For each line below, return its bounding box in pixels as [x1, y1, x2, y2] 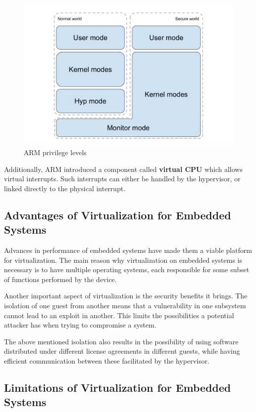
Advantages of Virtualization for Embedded [4, 207, 231, 222]
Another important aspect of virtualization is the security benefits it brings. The [4, 290, 248, 301]
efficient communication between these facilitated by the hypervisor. [4, 356, 210, 366]
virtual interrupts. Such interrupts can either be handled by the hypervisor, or [4, 173, 241, 184]
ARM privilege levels [24, 147, 87, 158]
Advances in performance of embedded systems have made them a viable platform [4, 245, 252, 255]
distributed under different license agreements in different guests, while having [4, 346, 240, 356]
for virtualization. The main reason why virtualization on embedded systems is [4, 254, 242, 265]
